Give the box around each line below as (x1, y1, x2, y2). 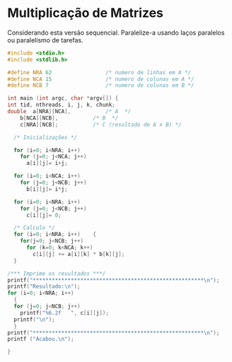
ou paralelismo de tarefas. (7, 35, 83, 44)
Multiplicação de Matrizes (7, 5, 164, 21)
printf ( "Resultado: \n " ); (7, 283, 81, 291)
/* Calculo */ (13, 224, 55, 231)
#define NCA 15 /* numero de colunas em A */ (7, 76, 195, 83)
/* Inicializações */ (13, 134, 78, 141)
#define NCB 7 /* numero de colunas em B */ (7, 82, 195, 89)
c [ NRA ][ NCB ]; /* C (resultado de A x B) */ (20, 121, 182, 128)
